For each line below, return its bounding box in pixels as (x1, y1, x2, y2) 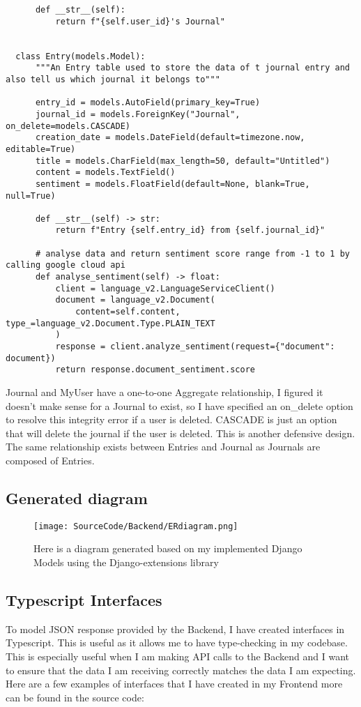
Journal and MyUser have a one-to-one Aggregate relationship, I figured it (6, 385, 323, 399)
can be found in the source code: (6, 690, 144, 704)
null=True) (6, 190, 56, 201)
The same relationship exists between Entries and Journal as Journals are (6, 439, 321, 454)
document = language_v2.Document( (55, 295, 215, 305)
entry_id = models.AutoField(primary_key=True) (35, 98, 261, 108)
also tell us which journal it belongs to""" (6, 74, 220, 84)
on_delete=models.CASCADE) (6, 121, 130, 131)
